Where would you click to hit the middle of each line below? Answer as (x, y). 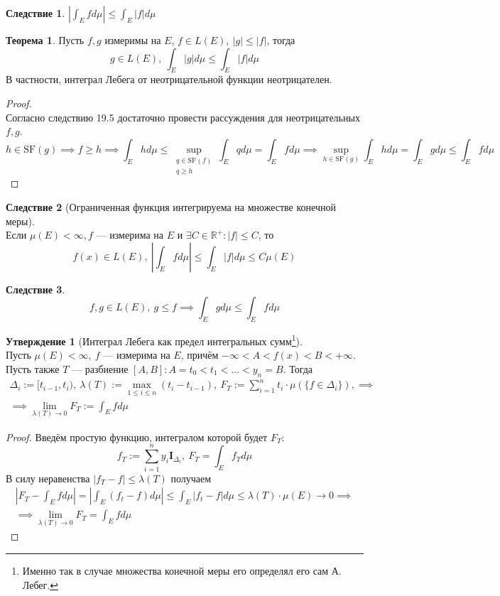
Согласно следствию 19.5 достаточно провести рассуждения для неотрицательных (183, 117)
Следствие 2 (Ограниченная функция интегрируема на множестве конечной (171, 207)
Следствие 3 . (36, 289)
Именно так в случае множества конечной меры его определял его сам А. (182, 571)
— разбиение (100, 369)
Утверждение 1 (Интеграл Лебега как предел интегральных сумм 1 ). (154, 340)
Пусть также (33, 369)
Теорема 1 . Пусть (45, 40)
